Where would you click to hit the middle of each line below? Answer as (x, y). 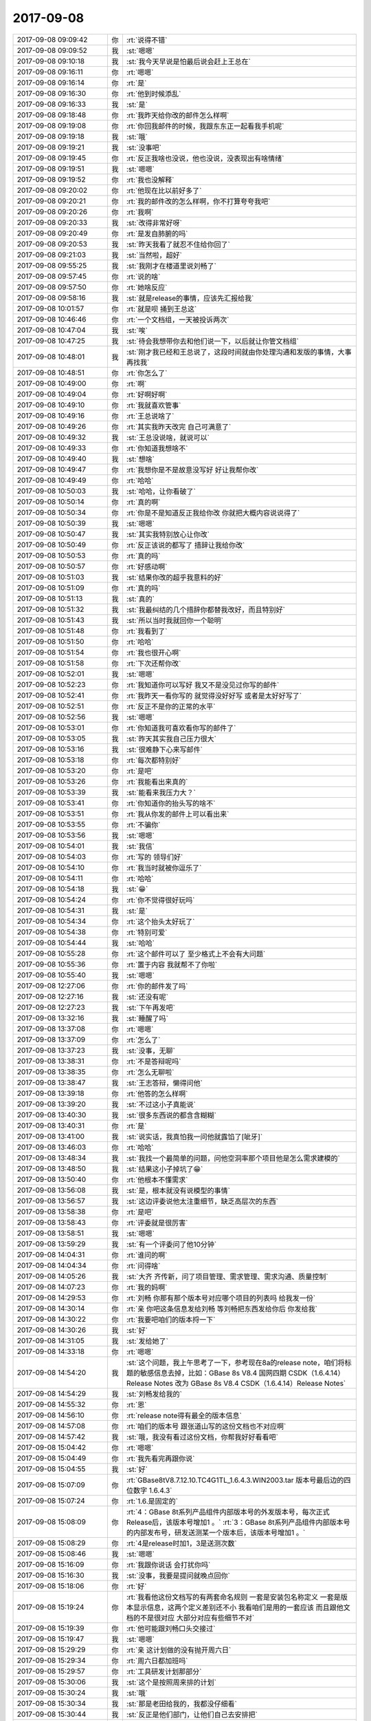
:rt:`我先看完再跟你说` (160, 1458)
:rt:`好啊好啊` (147, 394)
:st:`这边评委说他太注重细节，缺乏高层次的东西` (202, 1201)
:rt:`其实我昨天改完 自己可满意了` (179, 427)
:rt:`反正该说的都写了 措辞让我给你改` (185, 545)
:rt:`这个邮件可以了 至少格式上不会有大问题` (196, 953)
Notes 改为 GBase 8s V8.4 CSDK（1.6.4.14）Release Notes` (250, 1383)
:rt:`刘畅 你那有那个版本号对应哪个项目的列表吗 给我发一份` (221, 1298)
